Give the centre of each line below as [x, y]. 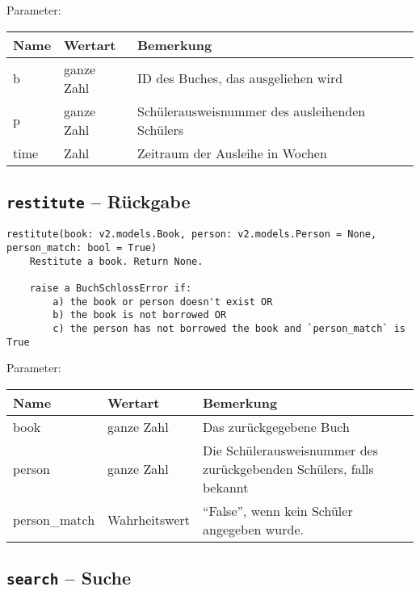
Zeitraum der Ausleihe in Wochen [232, 153]
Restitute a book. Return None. [116, 261]
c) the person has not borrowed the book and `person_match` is [229, 328]
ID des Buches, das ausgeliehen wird [240, 78]
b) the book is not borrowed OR [140, 315]
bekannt [226, 487]
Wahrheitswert [149, 520]
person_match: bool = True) [82, 248]
